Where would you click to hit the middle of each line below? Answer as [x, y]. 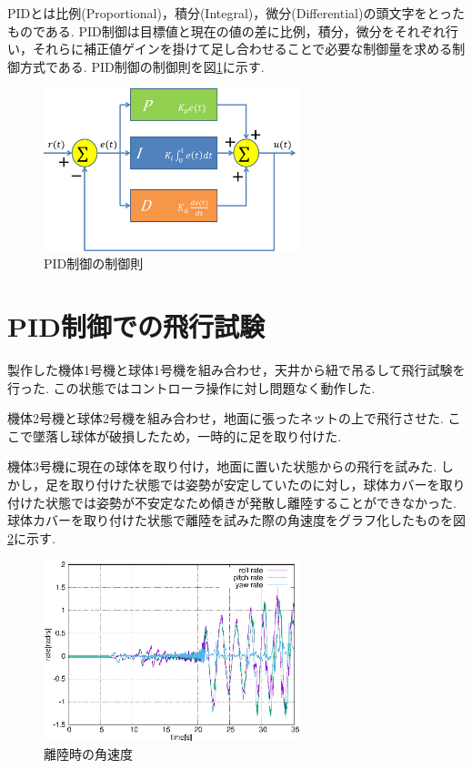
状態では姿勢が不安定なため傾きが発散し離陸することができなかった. [251, 502]
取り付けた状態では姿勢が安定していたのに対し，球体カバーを [255, 484]
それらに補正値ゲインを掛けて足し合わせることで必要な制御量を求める [242, 49]
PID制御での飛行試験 [136, 326]
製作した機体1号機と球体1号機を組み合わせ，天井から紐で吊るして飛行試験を [236, 369]
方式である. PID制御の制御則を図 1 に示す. [142, 66]
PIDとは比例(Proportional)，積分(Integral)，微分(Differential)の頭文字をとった [236, 13]
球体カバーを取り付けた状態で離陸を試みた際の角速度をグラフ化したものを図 [236, 520]
